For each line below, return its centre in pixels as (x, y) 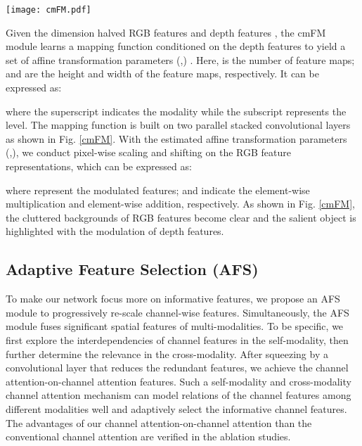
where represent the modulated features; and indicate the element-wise (158, 190)
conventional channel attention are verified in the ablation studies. (148, 437)
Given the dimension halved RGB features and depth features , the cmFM (166, 32)
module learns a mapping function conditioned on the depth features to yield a (176, 46)
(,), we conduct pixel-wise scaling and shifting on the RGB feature (148, 152)
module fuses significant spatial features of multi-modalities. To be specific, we (175, 326)
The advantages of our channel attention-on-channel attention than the (159, 422)
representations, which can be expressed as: (99, 166)
